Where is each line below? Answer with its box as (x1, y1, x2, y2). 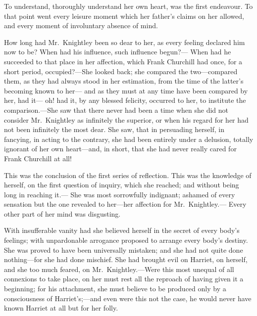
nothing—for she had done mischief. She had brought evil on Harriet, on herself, (4, 254, 248, 265)
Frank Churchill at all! (4, 153, 72, 163)
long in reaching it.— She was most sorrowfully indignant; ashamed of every (4, 189, 235, 199)
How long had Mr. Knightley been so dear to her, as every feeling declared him (4, 37, 245, 47)
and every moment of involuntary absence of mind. (4, 20, 158, 31)
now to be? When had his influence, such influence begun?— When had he (4, 46, 231, 57)
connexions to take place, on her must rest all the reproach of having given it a (4, 273, 244, 284)
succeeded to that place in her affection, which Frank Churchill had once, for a (4, 56, 243, 66)
